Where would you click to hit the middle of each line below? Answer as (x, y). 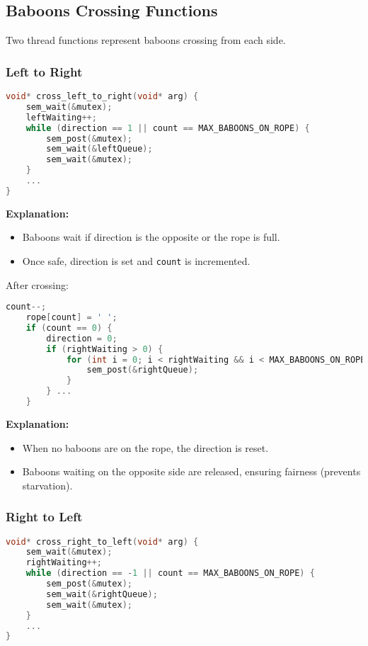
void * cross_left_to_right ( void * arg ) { (102, 97)
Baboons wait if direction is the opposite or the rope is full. (151, 237)
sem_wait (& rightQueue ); (102, 594)
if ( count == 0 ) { (69, 328)
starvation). (47, 485)
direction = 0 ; (82, 338)
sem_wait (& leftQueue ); (99, 149)
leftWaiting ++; (61, 117)
